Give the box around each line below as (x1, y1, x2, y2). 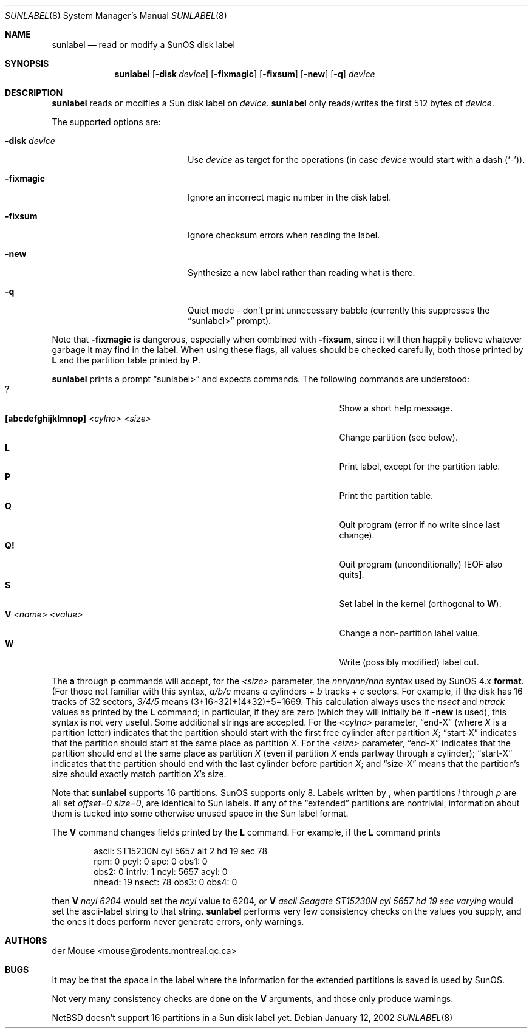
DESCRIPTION (5, 88, 63, 98)
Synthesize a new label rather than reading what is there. (188, 267, 415, 278)
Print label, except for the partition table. (339, 461, 500, 472)
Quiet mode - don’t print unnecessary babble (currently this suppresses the (188, 305, 490, 315)
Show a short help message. (339, 403, 453, 413)
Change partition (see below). (339, 432, 458, 442)
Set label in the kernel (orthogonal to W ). (339, 599, 502, 609)
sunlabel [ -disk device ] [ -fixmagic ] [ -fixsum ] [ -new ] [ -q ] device (114, 69, 375, 79)
